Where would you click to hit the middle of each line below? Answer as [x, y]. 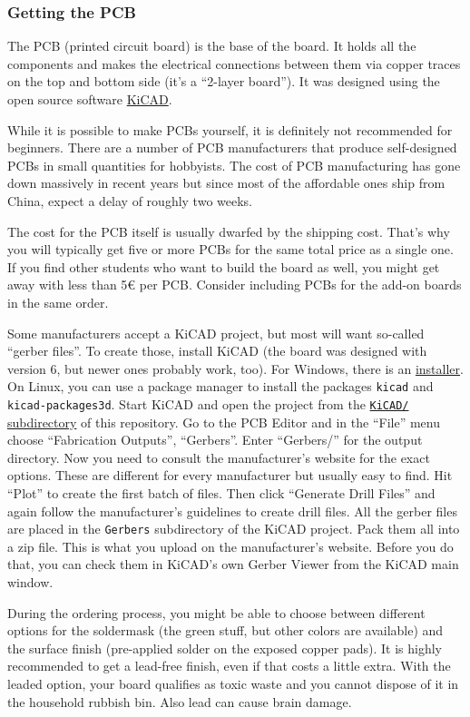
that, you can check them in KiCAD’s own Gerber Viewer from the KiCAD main [233, 564]
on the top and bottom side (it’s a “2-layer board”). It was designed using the [224, 81]
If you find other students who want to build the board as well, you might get [224, 266]
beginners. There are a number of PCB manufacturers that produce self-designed [232, 147]
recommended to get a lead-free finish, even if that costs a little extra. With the [229, 666]
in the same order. [58, 302]
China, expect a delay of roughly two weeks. [130, 200]
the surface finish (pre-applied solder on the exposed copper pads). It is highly [225, 648]
